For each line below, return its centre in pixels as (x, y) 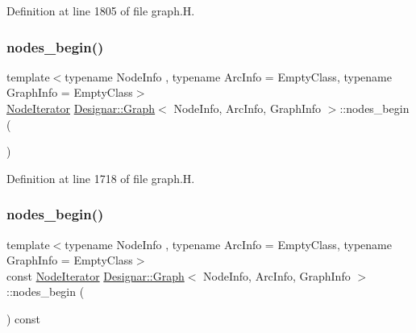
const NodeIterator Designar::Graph (96, 275)
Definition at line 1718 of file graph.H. (101, 178)
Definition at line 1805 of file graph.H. (101, 10)
